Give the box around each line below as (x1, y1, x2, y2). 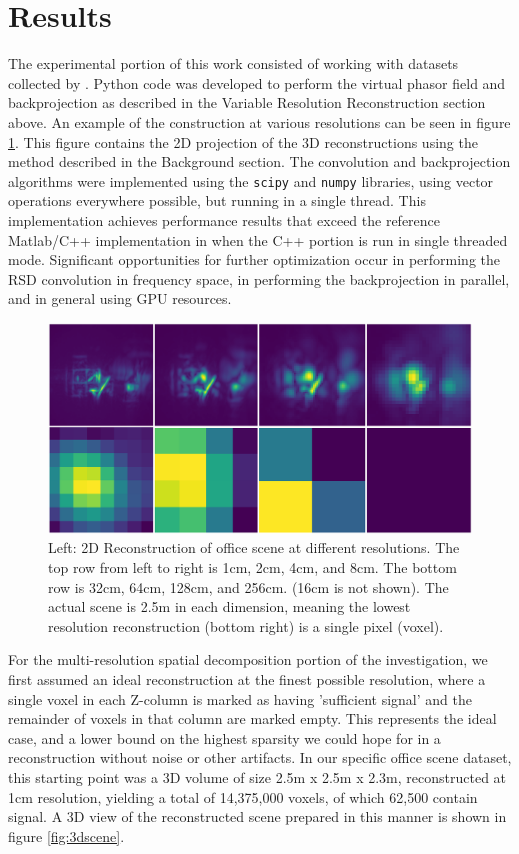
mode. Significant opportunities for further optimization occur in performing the (8, 249, 500, 270)
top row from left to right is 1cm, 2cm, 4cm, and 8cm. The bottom (48, 557, 457, 578)
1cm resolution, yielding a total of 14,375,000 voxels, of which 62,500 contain (8, 786, 478, 807)
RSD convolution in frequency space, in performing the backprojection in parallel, (8, 268, 510, 289)
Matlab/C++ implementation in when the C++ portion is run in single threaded (8, 229, 508, 250)
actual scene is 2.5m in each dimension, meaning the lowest (48, 596, 411, 617)
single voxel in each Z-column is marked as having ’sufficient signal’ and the (8, 688, 472, 709)
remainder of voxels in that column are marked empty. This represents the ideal (8, 708, 497, 729)
